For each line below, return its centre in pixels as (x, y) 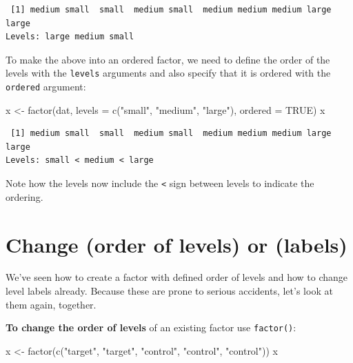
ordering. (24, 196)
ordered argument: (46, 87)
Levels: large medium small (70, 37)
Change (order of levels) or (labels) (176, 244)
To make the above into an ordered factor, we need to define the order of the (168, 59)
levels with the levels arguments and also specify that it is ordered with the (168, 73)
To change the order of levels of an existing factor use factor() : (151, 327)
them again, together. (51, 304)
